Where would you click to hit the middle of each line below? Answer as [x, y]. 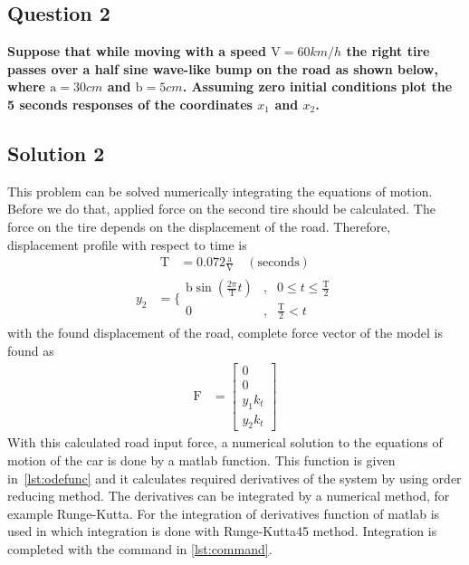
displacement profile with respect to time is [127, 244]
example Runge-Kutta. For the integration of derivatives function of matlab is [224, 513]
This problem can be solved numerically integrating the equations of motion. [220, 191]
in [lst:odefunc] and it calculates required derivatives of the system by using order [234, 478]
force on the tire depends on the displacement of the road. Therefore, [199, 226]
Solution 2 [56, 153]
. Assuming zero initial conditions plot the [317, 86]
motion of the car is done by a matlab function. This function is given [201, 460]
